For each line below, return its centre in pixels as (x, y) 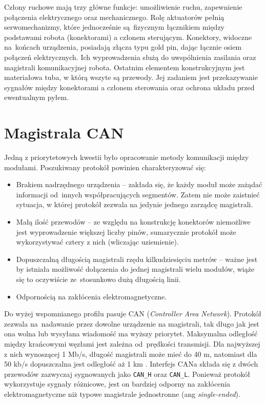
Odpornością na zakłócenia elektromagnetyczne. (91, 296)
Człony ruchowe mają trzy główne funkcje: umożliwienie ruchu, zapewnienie (123, 7)
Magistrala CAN (64, 133)
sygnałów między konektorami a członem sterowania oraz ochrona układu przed (129, 87)
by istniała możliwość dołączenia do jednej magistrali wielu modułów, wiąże (135, 269)
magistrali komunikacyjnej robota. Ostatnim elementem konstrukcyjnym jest (125, 67)
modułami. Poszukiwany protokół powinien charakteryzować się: (105, 167)
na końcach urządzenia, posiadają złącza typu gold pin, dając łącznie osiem (123, 47)
